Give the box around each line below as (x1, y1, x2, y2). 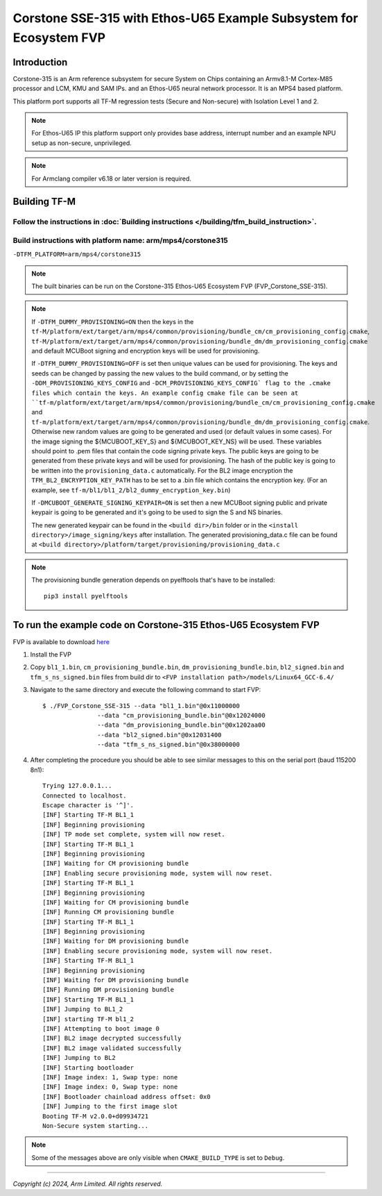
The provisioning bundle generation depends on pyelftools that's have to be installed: (31, 576, 275, 584)
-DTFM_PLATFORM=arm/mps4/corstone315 (12, 251, 141, 258)
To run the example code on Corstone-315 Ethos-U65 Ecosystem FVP (12, 619, 320, 631)
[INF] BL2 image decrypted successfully (42, 1034, 182, 1043)
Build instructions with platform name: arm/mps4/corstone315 (12, 235, 229, 245)
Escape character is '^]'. (42, 802, 134, 809)
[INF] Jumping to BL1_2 (42, 1005, 123, 1013)
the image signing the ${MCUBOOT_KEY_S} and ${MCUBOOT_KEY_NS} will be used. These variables (31, 437, 322, 446)
